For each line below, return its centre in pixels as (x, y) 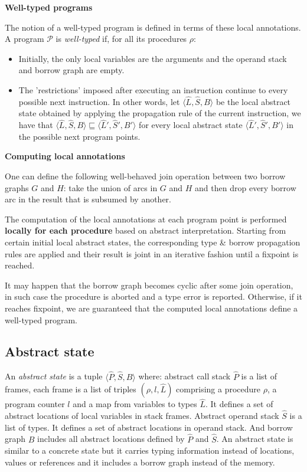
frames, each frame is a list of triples (71, 389)
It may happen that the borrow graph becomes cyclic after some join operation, (149, 285)
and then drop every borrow (246, 187)
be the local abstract (253, 101)
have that (36, 125)
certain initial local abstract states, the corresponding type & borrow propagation (153, 242)
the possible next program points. (79, 136)
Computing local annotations (65, 156)
